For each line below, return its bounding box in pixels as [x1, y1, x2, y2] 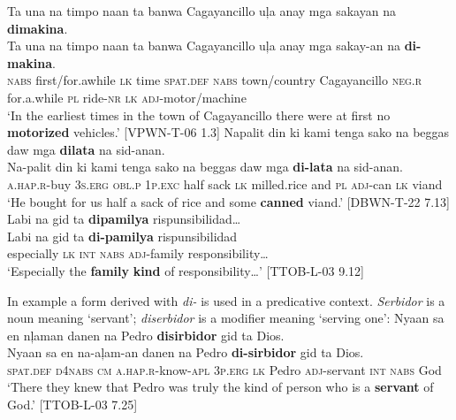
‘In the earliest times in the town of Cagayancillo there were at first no [7, 105, 391, 124]
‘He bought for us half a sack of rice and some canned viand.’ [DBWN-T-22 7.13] [7, 192, 451, 210]
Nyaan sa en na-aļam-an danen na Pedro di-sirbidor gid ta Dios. [7, 343, 364, 362]
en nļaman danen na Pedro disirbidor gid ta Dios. [7, 325, 285, 344]
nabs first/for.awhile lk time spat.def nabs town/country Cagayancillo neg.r [7, 71, 422, 89]
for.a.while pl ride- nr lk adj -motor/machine [7, 88, 247, 106]
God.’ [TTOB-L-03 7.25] [7, 395, 138, 414]
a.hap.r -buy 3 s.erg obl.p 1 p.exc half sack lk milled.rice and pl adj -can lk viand [7, 174, 443, 193]
